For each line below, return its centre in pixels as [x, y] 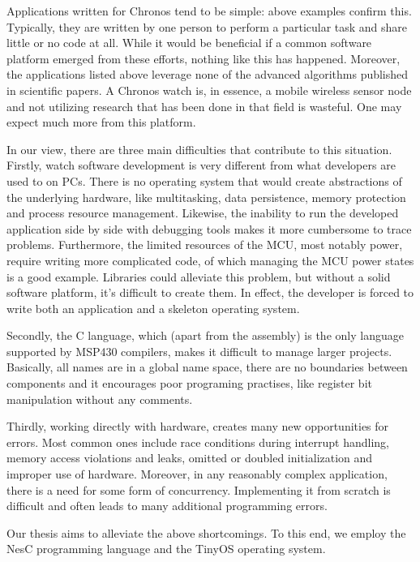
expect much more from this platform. [101, 122]
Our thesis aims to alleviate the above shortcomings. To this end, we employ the [206, 532]
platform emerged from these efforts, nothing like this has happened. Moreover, [204, 58]
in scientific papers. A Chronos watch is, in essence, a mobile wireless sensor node [209, 90]
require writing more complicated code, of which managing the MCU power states [210, 260]
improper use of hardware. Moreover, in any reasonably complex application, [197, 474]
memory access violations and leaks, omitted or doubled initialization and [190, 458]
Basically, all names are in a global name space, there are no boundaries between [207, 367]
